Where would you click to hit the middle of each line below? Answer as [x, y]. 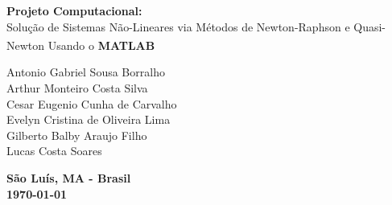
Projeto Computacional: [74, 10]
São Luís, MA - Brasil [69, 178]
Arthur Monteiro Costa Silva [77, 88]
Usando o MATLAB [101, 45]
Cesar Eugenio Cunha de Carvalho [92, 103]
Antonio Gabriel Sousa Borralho [86, 72]
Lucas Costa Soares [54, 151]
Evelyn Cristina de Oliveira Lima [89, 119]
